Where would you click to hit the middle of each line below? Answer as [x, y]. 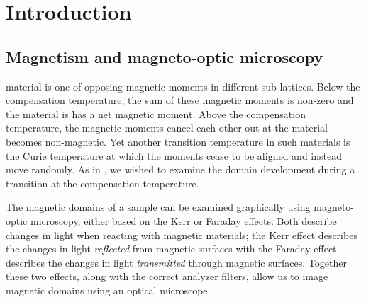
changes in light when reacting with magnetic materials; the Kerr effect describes [182, 234]
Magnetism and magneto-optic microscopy [165, 56]
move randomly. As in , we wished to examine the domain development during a [181, 169]
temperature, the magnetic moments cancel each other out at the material [167, 128]
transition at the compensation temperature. [102, 183]
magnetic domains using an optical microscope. [108, 290]
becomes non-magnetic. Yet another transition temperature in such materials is [178, 141]
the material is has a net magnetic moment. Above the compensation [156, 114]
